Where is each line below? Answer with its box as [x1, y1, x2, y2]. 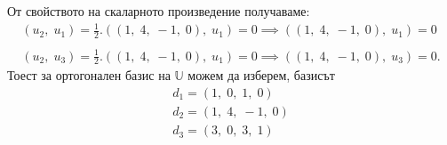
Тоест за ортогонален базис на [7, 66, 171, 85]
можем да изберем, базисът [188, 66, 335, 85]
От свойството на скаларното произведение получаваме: [7, 2, 310, 20]
